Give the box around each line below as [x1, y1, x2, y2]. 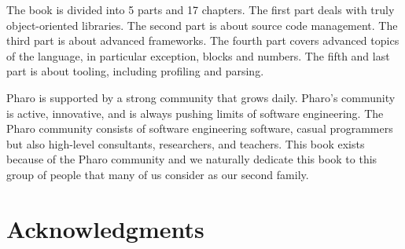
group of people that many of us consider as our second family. [6, 166, 309, 182]
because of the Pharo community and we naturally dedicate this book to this [6, 151, 377, 167]
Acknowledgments [6, 212, 204, 244]
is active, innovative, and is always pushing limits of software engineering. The [6, 104, 384, 121]
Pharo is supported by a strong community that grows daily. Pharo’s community [6, 89, 396, 105]
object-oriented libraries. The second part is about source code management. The [6, 16, 398, 33]
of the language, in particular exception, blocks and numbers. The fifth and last [6, 47, 390, 64]
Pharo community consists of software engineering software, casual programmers [6, 120, 393, 137]
